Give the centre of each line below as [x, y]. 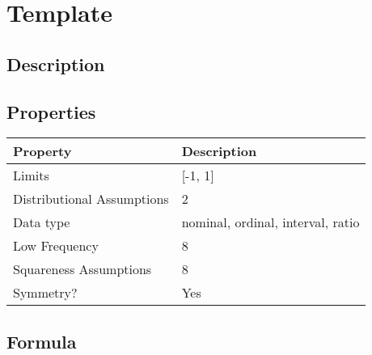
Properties [51, 111]
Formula [42, 341]
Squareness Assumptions [82, 269]
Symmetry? [45, 293]
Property [42, 151]
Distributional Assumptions [91, 199]
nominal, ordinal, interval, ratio [271, 222]
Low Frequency [56, 246]
